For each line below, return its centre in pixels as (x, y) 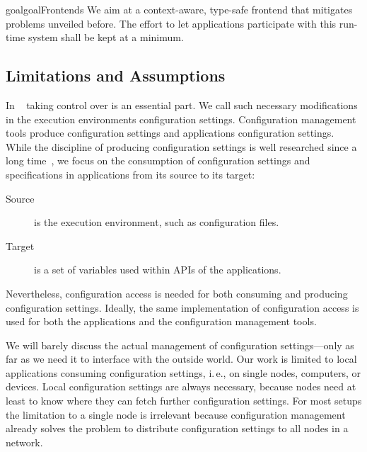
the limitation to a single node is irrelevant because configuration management (176, 414)
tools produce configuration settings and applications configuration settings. (170, 133)
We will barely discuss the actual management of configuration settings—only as (180, 345)
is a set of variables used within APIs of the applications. (158, 270)
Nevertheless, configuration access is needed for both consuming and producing (177, 293)
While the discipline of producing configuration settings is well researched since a (181, 146)
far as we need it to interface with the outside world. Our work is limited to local (181, 359)
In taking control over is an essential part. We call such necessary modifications (182, 104)
